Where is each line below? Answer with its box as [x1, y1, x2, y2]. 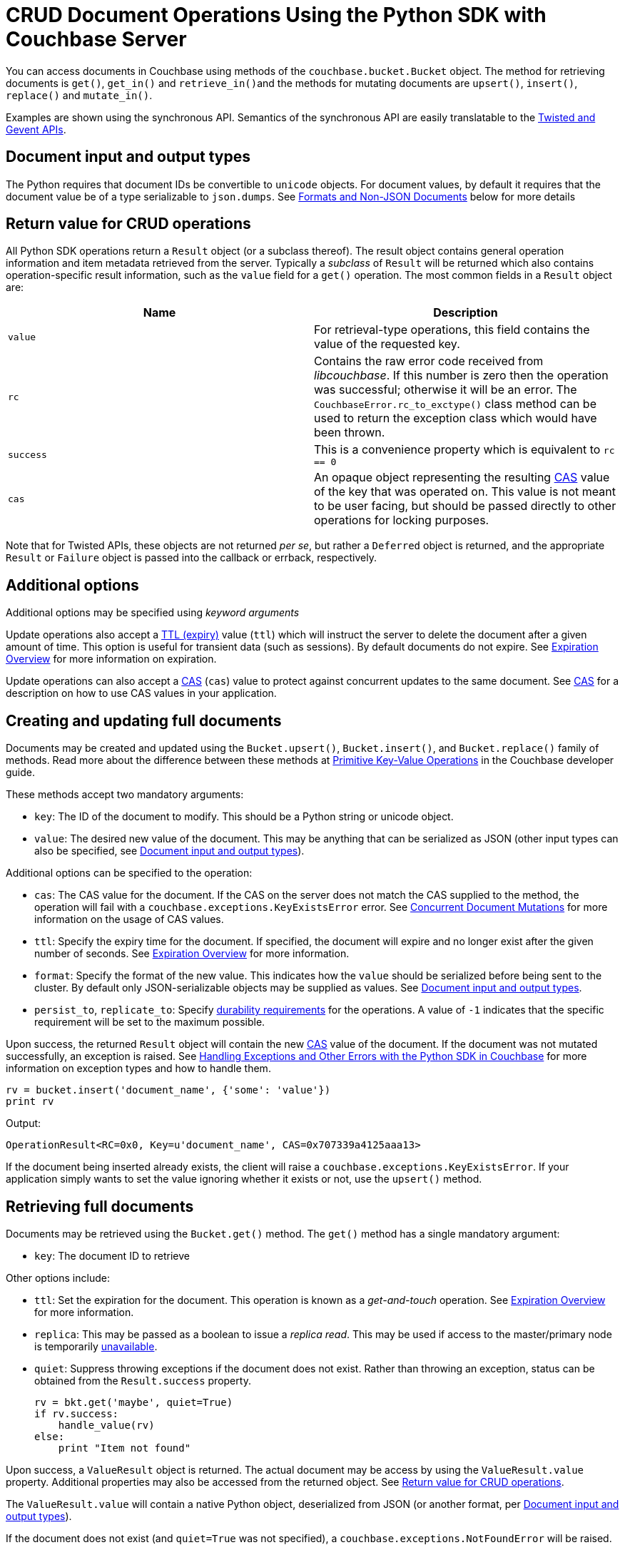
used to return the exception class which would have [314, 411, 597, 426]
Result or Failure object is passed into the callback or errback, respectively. [6, 551, 377, 564]
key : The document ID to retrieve [34, 1249, 190, 1262]
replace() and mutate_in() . [6, 88, 153, 101]
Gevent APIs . [6, 123, 66, 136]
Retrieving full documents [6, 1197, 194, 1215]
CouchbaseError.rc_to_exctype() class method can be [314, 397, 596, 412]
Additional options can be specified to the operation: [6, 867, 253, 879]
